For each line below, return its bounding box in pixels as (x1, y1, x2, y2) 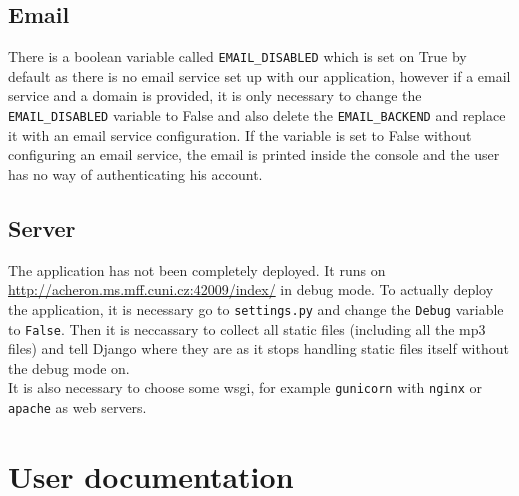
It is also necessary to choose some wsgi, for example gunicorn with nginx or (8, 377, 482, 398)
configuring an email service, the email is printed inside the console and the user (8, 144, 500, 165)
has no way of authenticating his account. (8, 163, 263, 184)
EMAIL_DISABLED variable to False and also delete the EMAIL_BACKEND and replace (8, 105, 506, 126)
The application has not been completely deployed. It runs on (8, 259, 386, 280)
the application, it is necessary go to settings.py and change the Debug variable (8, 298, 504, 319)
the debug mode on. (8, 357, 130, 378)
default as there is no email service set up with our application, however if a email (8, 65, 511, 86)
